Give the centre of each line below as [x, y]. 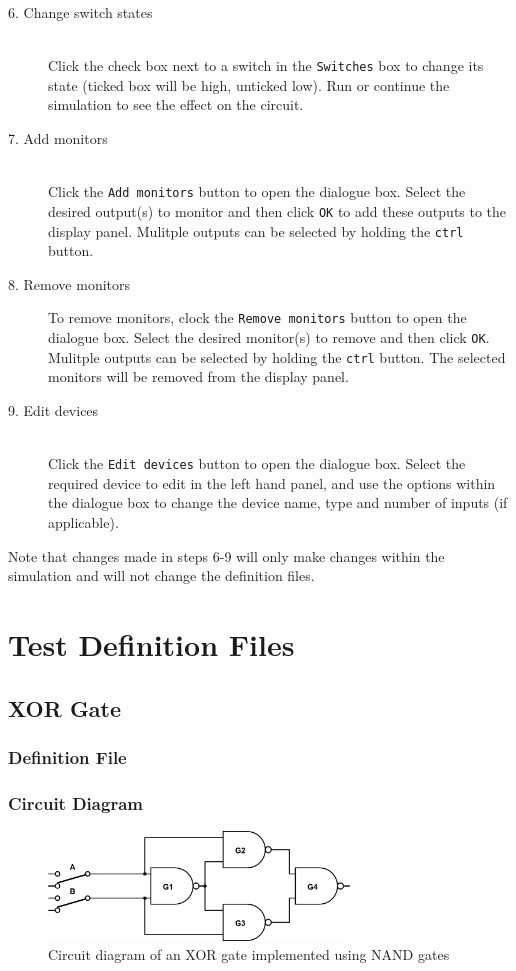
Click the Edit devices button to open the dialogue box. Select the [257, 463]
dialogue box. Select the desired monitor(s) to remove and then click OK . [269, 337]
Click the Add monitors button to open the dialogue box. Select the [257, 191]
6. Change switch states [80, 12]
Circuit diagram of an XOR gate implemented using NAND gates [249, 954]
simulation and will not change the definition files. [161, 575]
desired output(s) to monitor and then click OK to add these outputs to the [277, 210]
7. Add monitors [58, 138]
